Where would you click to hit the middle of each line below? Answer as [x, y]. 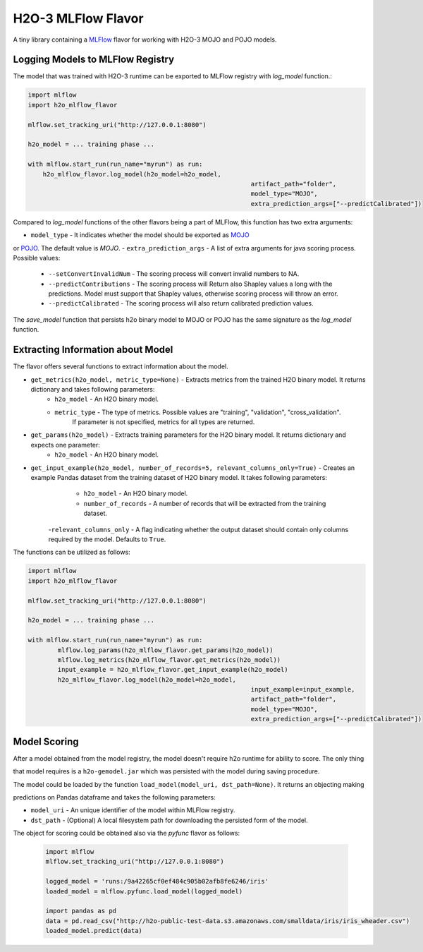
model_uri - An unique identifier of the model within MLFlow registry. [133, 810]
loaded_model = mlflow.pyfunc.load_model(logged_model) [144, 891]
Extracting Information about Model [93, 350]
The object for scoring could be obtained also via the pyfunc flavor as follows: [126, 833]
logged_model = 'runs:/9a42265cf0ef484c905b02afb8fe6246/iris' [157, 881]
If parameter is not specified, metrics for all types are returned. [164, 422]
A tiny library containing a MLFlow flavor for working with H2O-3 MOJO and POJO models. [145, 40]
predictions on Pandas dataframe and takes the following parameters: [114, 797]
